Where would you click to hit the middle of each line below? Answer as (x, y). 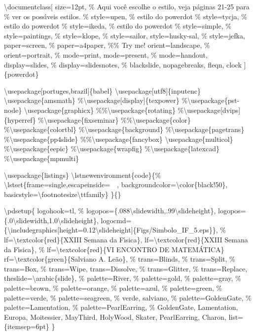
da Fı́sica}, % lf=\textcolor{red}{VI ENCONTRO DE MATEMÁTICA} (114, 249)
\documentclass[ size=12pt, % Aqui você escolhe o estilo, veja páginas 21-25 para (127, 6)
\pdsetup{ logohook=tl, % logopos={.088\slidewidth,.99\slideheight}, (110, 211)
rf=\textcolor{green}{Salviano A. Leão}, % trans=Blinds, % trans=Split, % (120, 259)
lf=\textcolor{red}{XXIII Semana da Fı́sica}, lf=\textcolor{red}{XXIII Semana (126, 240)
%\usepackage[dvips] (209, 110)
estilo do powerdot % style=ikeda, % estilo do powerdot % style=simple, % (118, 26)
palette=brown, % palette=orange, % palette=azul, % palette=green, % (113, 288)
